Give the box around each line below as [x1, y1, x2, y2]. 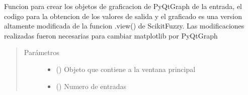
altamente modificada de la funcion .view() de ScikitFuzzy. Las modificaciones [4, 20, 244, 31]
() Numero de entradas [56, 80, 126, 91]
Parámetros [24, 47, 59, 57]
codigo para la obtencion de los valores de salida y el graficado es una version [4, 10, 242, 21]
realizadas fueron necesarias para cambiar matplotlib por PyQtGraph [4, 30, 218, 40]
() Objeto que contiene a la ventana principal [56, 63, 196, 74]
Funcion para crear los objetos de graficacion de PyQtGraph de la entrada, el [4, 1, 242, 11]
